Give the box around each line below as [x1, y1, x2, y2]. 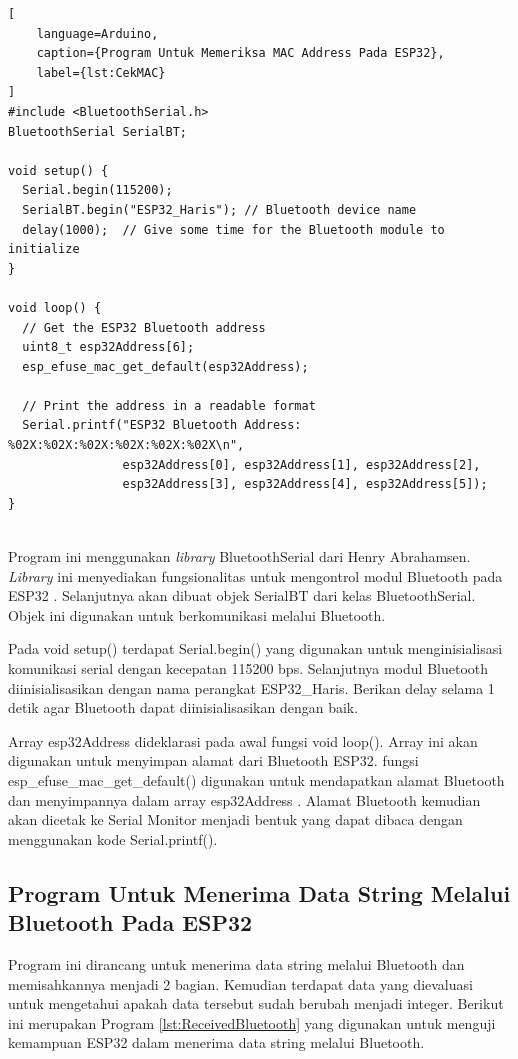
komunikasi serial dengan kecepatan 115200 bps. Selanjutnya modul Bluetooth [8, 658, 489, 678]
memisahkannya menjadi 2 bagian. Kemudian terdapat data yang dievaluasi [8, 973, 473, 994]
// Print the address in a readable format [22, 398, 316, 413]
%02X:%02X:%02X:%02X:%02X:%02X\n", [8, 438, 245, 453]
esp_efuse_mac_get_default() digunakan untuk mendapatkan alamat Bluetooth [8, 769, 505, 790]
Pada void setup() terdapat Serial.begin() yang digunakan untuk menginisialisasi [8, 638, 503, 659]
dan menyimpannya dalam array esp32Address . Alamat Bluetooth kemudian [8, 789, 481, 810]
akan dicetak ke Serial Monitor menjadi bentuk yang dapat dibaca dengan [8, 809, 463, 830]
